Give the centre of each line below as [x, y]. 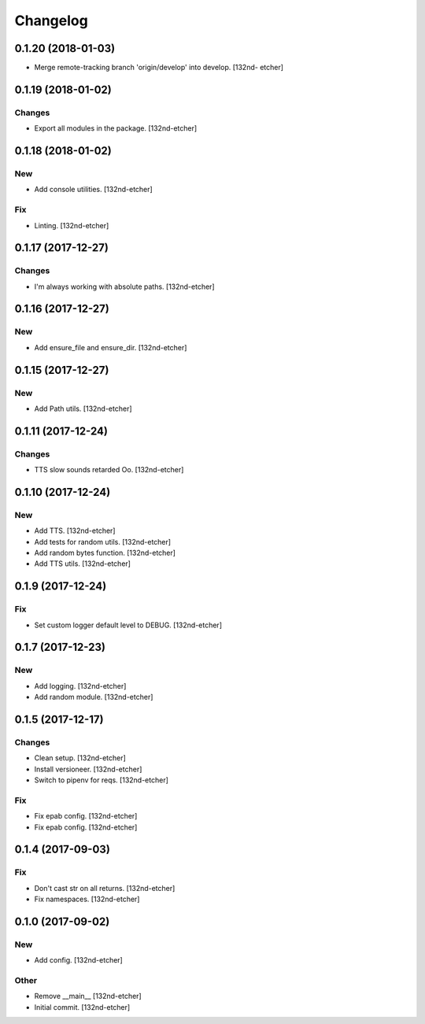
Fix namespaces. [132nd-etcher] [87, 899]
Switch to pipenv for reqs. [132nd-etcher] [102, 780]
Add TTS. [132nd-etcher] [75, 530]
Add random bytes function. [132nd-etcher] [105, 553]
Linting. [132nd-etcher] [72, 225]
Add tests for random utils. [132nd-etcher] [103, 542]
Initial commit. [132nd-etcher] [82, 1007]
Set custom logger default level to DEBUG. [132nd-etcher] [128, 625]
